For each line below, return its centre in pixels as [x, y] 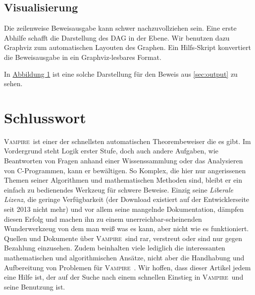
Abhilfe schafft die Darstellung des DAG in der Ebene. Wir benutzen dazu [117, 37]
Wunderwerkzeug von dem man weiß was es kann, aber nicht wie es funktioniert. [127, 228]
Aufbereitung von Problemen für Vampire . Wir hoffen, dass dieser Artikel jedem [127, 267]
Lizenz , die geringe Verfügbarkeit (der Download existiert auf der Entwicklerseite [127, 199]
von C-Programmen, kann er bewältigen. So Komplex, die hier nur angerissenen [125, 170]
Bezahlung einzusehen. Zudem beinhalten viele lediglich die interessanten [115, 248]
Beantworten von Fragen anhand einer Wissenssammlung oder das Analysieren [124, 161]
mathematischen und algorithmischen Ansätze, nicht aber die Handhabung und [124, 258]
